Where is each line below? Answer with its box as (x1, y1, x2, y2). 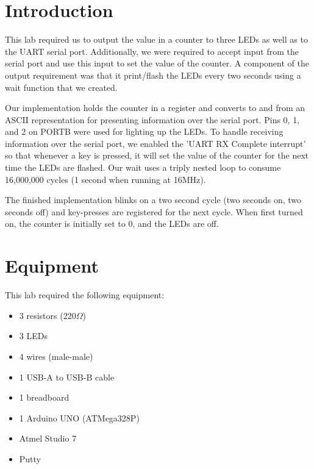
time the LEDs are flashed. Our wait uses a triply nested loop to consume (5, 161, 281, 174)
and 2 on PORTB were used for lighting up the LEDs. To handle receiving (5, 125, 284, 138)
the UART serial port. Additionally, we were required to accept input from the (5, 45, 299, 57)
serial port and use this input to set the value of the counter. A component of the (5, 57, 309, 70)
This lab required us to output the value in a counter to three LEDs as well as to (5, 33, 308, 46)
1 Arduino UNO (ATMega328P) (19, 411, 140, 424)
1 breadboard (19, 391, 70, 404)
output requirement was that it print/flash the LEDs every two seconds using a (5, 68, 301, 81)
